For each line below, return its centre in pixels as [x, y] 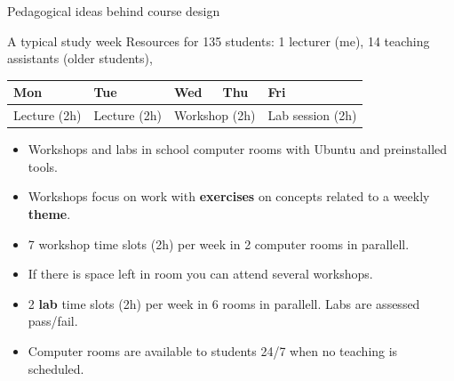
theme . [49, 214]
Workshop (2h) [215, 115]
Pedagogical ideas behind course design [114, 11]
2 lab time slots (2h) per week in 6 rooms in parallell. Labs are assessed [224, 303]
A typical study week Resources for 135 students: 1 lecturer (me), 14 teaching [219, 41]
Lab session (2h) [312, 115]
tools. [43, 166]
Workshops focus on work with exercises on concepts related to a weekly [229, 196]
